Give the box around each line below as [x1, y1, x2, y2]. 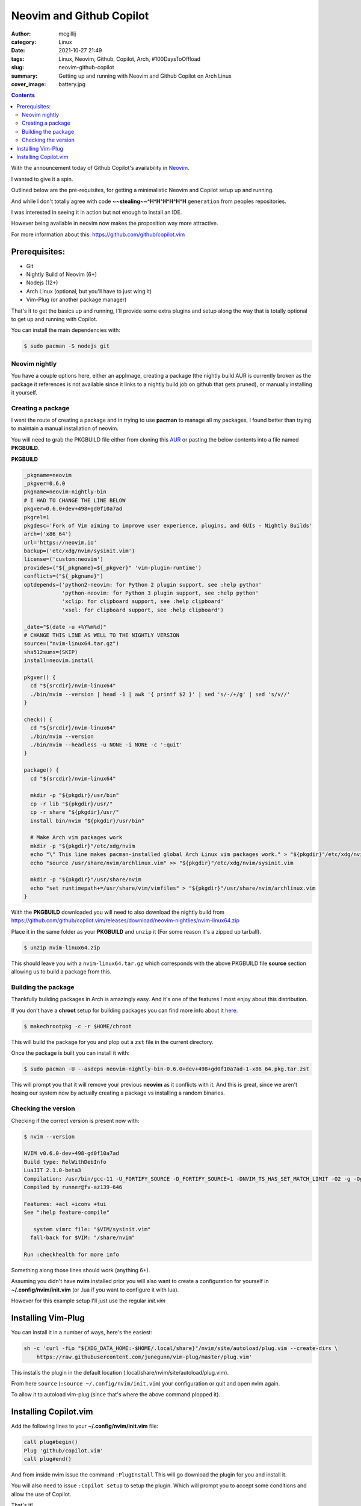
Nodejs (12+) [26, 279, 58, 286]
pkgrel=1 [23, 514, 50, 520]
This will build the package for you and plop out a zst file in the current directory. [11, 1038, 214, 1045]
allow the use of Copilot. [11, 1490, 72, 1498]
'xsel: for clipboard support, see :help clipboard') [61, 606, 224, 613]
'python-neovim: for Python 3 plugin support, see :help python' [61, 590, 259, 596]
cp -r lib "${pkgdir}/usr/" [30, 800, 113, 807]
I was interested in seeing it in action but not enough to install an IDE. [11, 208, 182, 216]
